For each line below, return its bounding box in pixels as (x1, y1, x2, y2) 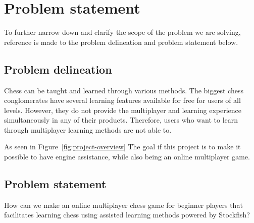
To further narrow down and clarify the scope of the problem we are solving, (4, 27, 241, 37)
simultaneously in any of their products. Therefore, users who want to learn (4, 115, 238, 125)
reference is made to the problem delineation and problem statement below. (4, 36, 238, 47)
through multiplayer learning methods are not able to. (4, 124, 172, 135)
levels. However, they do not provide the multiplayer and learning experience (4, 104, 242, 115)
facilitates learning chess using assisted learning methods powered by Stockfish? (4, 209, 250, 220)
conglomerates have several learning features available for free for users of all (4, 95, 241, 105)
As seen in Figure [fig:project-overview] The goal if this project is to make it (4, 141, 241, 152)
